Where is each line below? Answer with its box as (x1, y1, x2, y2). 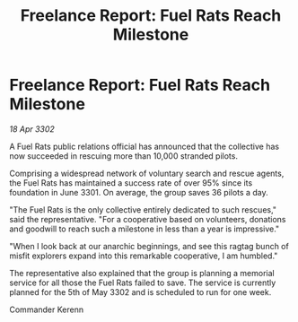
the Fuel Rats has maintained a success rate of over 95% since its (9, 177, 253, 188)
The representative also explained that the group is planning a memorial (9, 267, 276, 278)
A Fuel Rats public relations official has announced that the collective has (9, 141, 280, 152)
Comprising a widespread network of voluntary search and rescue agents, (9, 168, 285, 178)
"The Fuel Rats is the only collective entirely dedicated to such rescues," (9, 204, 276, 215)
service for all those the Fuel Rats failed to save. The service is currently (9, 277, 276, 288)
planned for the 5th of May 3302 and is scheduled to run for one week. (9, 286, 272, 297)
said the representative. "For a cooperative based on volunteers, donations (9, 213, 286, 224)
